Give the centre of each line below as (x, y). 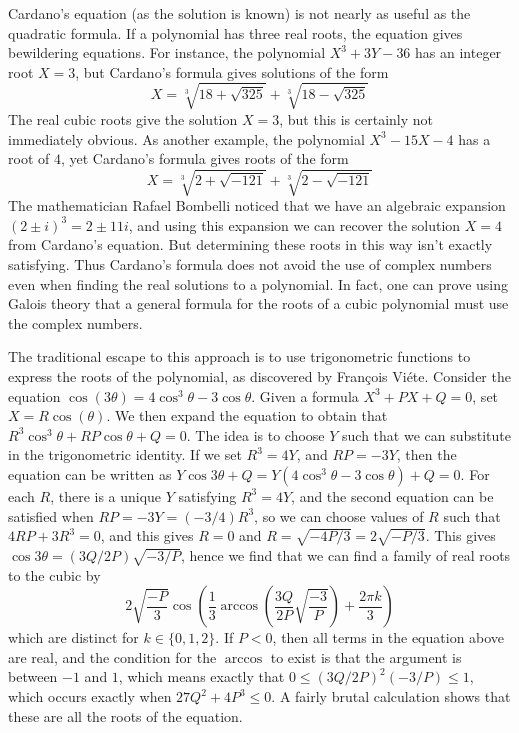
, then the (426, 454)
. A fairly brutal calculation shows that (391, 696)
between (33, 676)
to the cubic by (54, 574)
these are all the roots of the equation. (125, 715)
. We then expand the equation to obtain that (247, 415)
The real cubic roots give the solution (123, 118)
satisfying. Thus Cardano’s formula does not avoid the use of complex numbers (250, 264)
